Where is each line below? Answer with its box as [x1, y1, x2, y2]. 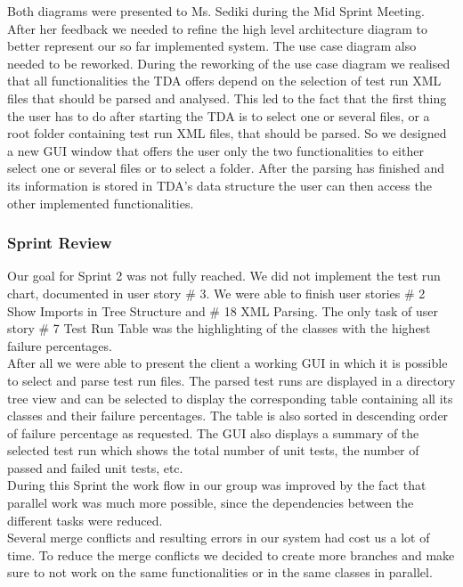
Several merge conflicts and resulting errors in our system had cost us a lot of [7, 528, 430, 547]
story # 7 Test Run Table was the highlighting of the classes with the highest [7, 319, 431, 338]
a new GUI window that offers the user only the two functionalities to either [7, 141, 424, 159]
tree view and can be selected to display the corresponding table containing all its [7, 388, 453, 407]
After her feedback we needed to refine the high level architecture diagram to [7, 19, 427, 37]
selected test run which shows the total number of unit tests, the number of [7, 441, 419, 460]
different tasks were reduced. [7, 510, 163, 529]
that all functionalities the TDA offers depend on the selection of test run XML [7, 71, 442, 90]
